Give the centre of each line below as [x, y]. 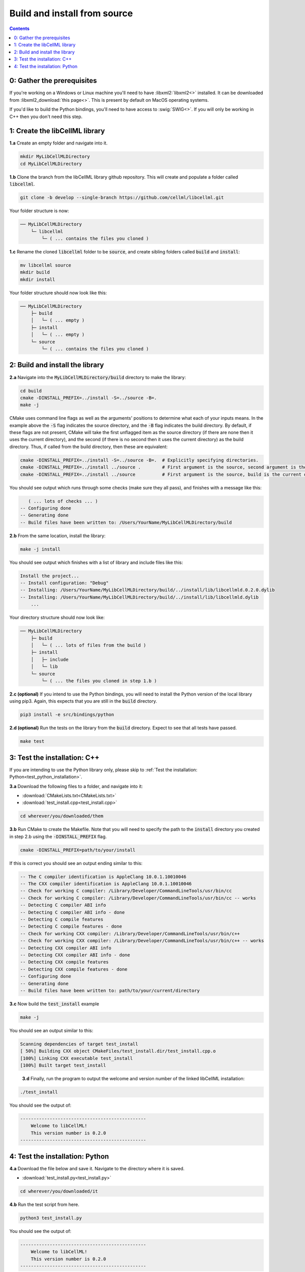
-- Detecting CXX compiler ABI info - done [75, 955]
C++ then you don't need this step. [46, 117]
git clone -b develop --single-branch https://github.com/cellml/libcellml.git [122, 198]
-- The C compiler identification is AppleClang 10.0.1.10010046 [103, 877]
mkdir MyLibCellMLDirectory [55, 157]
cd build [31, 391]
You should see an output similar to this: [51, 1030]
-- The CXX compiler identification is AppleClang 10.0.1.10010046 [106, 884]
